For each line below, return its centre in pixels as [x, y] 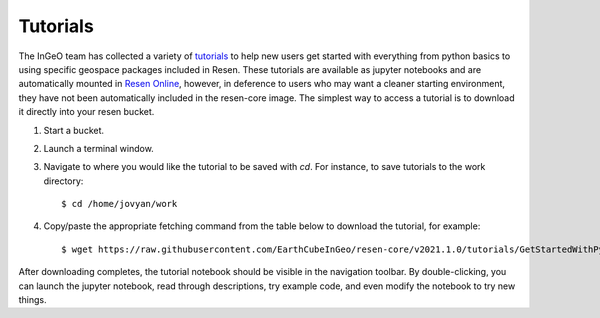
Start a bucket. [74, 130]
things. [32, 300]
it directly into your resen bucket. [86, 112]
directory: [63, 181]
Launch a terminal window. [98, 148]
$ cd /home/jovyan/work [119, 204]
